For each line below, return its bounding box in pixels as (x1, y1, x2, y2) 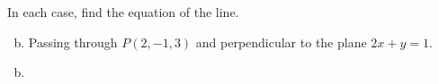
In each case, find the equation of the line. (7, 3, 239, 21)
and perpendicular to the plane (195, 32, 367, 51)
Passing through (28, 32, 118, 51)
